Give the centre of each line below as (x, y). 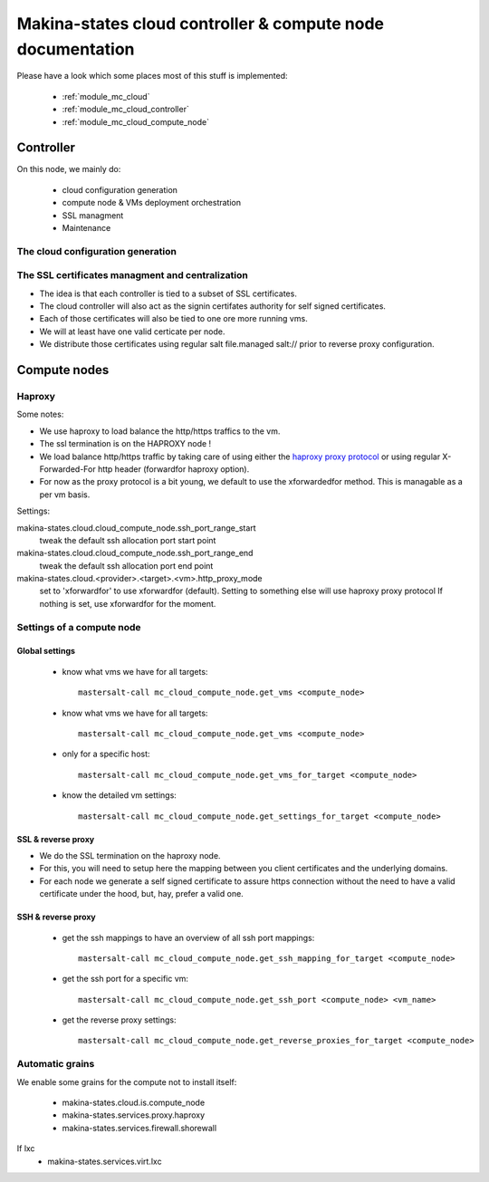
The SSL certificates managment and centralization (132, 275)
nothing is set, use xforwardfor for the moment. (128, 603)
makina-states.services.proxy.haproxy (134, 1115)
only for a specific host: (106, 754)
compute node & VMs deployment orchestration (152, 203)
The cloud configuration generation (96, 251)
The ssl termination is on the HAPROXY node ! (125, 444)
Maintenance (86, 227)
